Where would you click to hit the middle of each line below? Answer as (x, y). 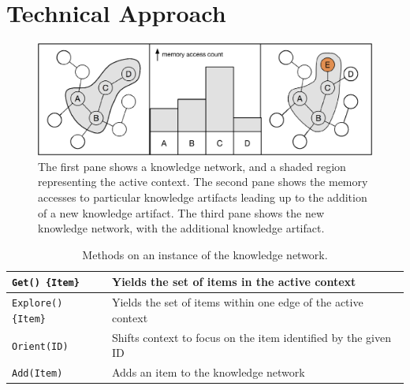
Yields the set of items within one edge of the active (237, 302)
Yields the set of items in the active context (234, 282)
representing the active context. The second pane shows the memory (203, 182)
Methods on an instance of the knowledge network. (205, 254)
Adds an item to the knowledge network (208, 372)
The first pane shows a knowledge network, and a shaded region (192, 166)
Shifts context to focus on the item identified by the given (252, 337)
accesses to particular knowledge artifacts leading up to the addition (203, 197)
